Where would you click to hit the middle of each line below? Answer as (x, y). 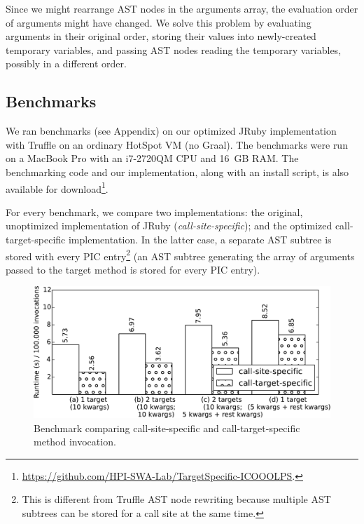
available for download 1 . (57, 187)
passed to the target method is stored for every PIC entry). (133, 269)
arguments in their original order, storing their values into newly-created (161, 36)
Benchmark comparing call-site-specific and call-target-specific (167, 428)
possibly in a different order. (66, 63)
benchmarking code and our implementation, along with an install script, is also (177, 172)
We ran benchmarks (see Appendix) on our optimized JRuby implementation (171, 131)
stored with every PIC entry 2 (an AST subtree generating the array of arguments (180, 255)
